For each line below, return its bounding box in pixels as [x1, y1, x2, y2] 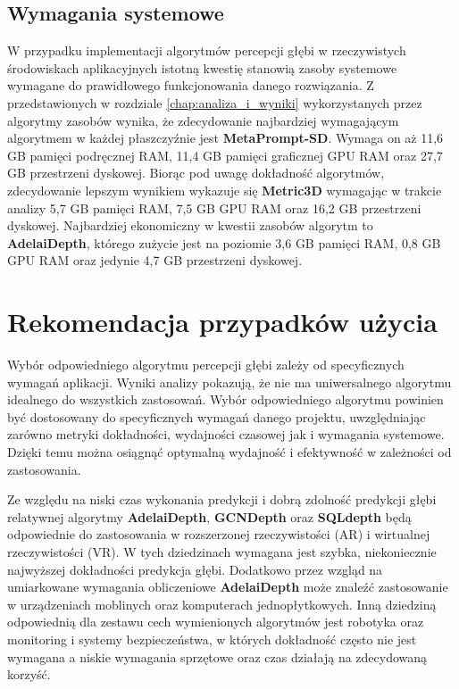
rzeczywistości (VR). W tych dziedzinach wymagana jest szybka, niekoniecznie [7, 542, 437, 560]
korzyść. [7, 665, 51, 684]
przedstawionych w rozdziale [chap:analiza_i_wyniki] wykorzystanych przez [7, 93, 422, 112]
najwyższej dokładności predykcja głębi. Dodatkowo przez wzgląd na [7, 560, 383, 578]
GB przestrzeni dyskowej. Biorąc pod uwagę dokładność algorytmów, [7, 163, 385, 182]
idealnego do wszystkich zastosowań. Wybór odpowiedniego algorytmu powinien [7, 390, 444, 409]
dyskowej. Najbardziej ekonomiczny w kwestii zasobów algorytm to [7, 216, 373, 235]
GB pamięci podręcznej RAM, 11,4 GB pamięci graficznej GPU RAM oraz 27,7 [7, 145, 443, 164]
